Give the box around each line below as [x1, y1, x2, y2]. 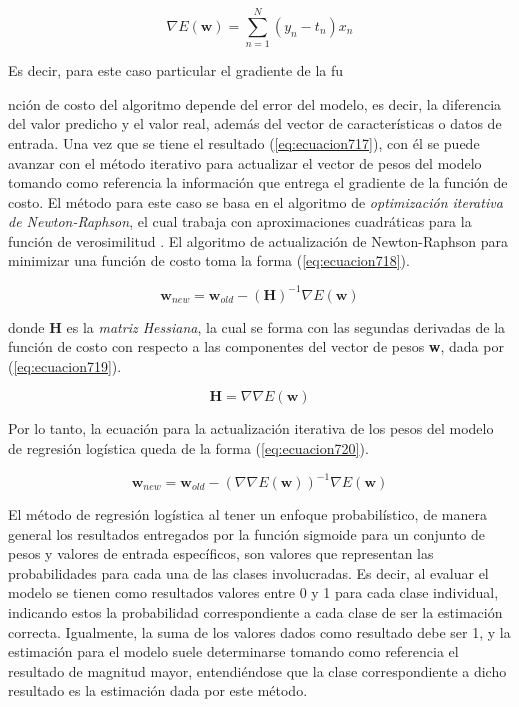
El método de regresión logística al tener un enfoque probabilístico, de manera [8, 504, 487, 525]
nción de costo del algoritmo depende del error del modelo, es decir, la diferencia [8, 93, 502, 114]
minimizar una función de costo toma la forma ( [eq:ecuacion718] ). [8, 250, 410, 271]
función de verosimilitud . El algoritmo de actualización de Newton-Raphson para [8, 230, 509, 251]
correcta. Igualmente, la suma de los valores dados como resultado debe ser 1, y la [8, 621, 511, 642]
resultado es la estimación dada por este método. [8, 680, 308, 701]
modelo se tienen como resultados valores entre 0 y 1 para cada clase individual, [8, 582, 499, 603]
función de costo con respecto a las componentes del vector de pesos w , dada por [8, 336, 504, 357]
